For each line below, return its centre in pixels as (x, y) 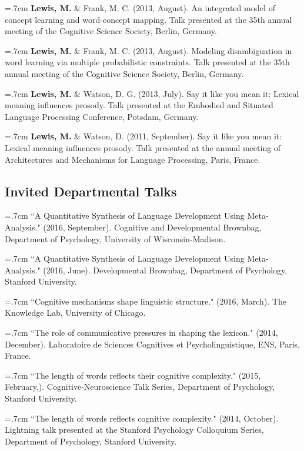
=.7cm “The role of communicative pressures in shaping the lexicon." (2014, (141, 333)
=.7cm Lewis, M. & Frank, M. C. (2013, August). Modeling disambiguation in (148, 50)
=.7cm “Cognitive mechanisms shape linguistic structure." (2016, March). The (146, 301)
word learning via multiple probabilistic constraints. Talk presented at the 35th (147, 62)
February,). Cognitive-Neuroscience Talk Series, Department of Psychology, (140, 387)
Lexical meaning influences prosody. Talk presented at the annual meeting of (143, 147)
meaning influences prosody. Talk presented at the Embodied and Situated (139, 105)
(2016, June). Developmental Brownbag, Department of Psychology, (165, 270)
